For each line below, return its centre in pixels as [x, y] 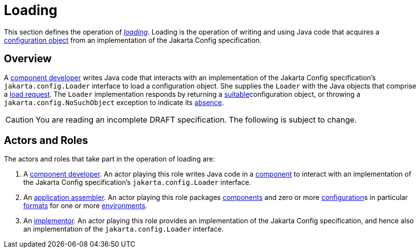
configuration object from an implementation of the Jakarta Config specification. [133, 40]
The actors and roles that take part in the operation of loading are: [109, 159]
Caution [20, 119]
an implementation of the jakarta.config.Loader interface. [123, 229]
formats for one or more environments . [85, 206]
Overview [28, 59]
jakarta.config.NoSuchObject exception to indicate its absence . [114, 102]
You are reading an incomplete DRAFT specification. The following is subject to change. [196, 119]
